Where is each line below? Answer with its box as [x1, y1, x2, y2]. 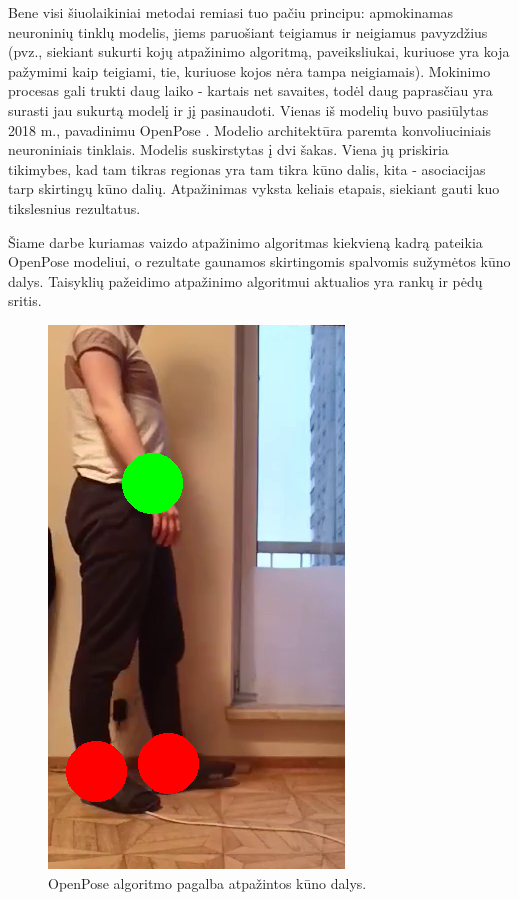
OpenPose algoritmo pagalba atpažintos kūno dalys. [48, 872, 367, 893]
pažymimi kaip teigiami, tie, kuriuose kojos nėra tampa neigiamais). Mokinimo [8, 60, 491, 81]
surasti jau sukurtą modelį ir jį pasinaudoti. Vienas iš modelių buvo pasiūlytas [8, 99, 489, 120]
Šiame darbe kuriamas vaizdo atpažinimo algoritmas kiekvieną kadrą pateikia [8, 231, 483, 252]
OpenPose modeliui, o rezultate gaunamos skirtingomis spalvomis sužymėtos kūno [8, 251, 511, 272]
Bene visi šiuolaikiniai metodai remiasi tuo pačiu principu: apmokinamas [8, 2, 454, 22]
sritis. [8, 290, 42, 311]
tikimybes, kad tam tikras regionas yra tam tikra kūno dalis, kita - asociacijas [8, 158, 486, 179]
